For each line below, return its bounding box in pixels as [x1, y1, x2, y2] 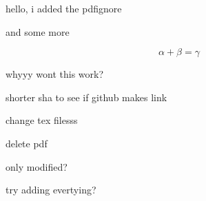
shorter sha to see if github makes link [6, 89, 167, 104]
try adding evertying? [6, 182, 96, 197]
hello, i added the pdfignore [6, 1, 122, 15]
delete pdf [6, 136, 48, 150]
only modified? [6, 159, 68, 173]
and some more [6, 24, 70, 39]
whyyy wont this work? [6, 67, 104, 81]
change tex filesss [6, 113, 78, 127]
